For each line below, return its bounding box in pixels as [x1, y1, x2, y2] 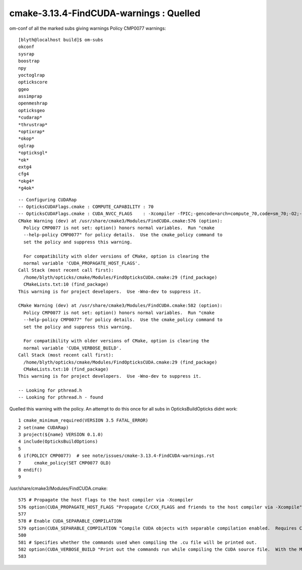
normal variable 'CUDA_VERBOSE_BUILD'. [23, 345, 122, 351]
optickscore [18, 79, 48, 85]
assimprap [18, 93, 42, 99]
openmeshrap [18, 100, 48, 106]
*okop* [18, 136, 35, 141]
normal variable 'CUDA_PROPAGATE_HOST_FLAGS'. [23, 261, 140, 266]
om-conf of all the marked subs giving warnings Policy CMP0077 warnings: [9, 25, 166, 31]
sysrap [18, 51, 35, 57]
